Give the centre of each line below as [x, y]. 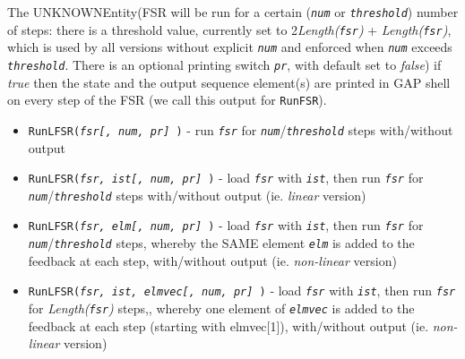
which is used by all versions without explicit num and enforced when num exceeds [230, 47]
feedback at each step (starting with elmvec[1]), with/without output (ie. [228, 325]
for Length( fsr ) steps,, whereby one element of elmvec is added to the [221, 308]
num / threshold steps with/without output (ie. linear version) [197, 195]
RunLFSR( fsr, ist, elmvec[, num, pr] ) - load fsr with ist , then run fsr [242, 291]
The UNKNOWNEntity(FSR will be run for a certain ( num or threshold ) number [233, 12]
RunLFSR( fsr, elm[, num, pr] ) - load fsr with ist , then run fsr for [226, 225]
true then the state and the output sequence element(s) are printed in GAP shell [229, 82]
